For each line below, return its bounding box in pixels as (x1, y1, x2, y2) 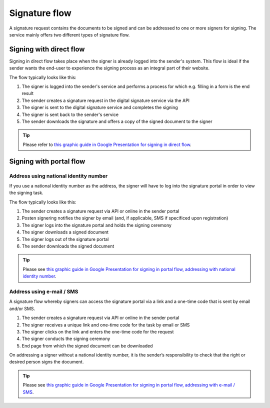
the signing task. (9, 190, 43, 196)
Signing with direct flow (9, 45, 85, 53)
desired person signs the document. (9, 359, 84, 365)
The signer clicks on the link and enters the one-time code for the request (21, 328, 174, 334)
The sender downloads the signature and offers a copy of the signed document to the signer (21, 118, 212, 124)
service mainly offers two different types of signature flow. (9, 31, 130, 37)
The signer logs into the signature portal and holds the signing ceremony (21, 222, 172, 228)
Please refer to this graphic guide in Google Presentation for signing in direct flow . (22, 141, 192, 147)
